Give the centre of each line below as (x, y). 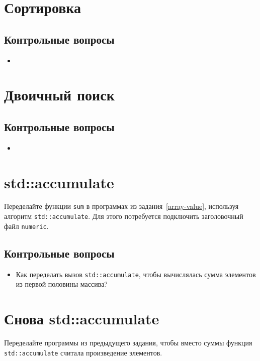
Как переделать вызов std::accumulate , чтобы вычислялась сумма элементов (136, 274)
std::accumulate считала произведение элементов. (83, 352)
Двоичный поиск (59, 95)
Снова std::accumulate (82, 319)
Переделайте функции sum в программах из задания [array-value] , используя (121, 206)
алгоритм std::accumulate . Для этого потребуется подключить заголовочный (124, 216)
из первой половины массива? (62, 284)
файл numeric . (26, 226)
